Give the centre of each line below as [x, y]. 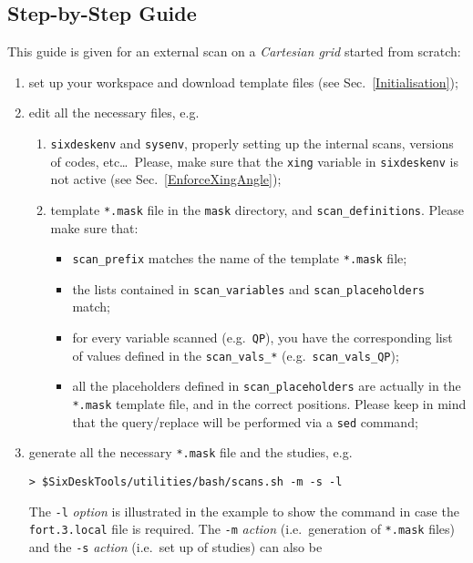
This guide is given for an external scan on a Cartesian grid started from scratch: [234, 51]
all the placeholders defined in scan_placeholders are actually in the [267, 386]
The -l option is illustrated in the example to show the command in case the [244, 511]
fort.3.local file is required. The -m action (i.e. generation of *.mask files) [242, 529]
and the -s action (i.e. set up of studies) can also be [175, 546]
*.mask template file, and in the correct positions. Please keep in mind [269, 404]
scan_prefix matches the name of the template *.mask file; [240, 258]
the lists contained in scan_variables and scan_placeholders [248, 288]
